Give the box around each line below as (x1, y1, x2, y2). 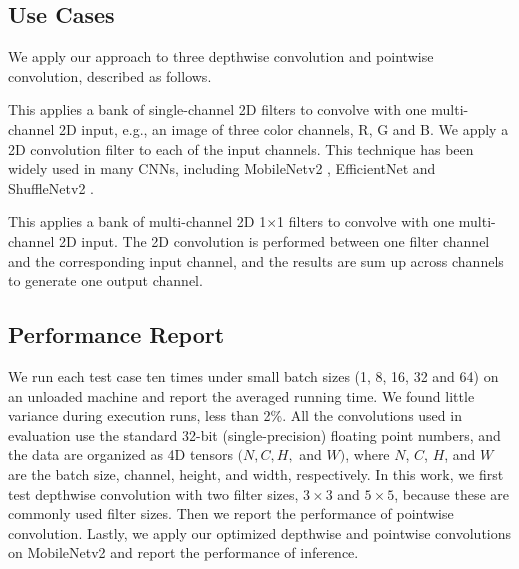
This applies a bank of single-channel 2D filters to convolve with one (8, 99, 427, 120)
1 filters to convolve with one (277, 211, 455, 232)
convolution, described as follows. (8, 65, 212, 86)
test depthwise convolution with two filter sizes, (8, 483, 299, 504)
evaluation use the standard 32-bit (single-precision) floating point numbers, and (8, 424, 501, 445)
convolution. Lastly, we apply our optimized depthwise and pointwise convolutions (8, 522, 512, 543)
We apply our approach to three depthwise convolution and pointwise (8, 46, 434, 67)
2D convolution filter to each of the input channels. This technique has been (8, 138, 474, 159)
